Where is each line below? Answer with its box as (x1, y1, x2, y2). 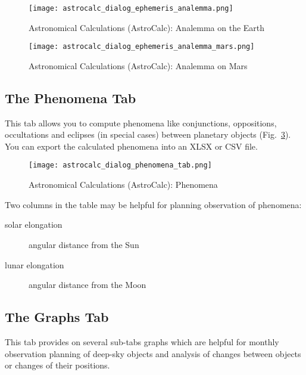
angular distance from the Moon (29, 278, 146, 291)
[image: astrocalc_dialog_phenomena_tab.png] (29, 161, 212, 170)
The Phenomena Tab (5, 88, 136, 107)
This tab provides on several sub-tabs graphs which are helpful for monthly (5, 335, 279, 348)
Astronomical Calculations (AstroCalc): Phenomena (29, 178, 218, 191)
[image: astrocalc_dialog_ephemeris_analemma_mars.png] (29, 42, 255, 51)
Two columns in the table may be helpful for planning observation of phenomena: (5, 198, 302, 210)
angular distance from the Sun (29, 238, 139, 250)
